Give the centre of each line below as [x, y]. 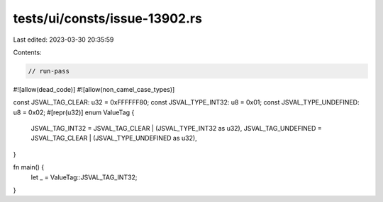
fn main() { [29, 167]
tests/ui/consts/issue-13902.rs [107, 18]
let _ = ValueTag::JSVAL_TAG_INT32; [84, 177]
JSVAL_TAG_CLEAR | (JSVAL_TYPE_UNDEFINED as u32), [114, 138]
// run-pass [49, 71]
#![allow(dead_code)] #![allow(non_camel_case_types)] [94, 89]
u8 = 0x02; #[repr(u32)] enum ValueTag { [74, 112]
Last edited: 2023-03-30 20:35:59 [63, 40]
